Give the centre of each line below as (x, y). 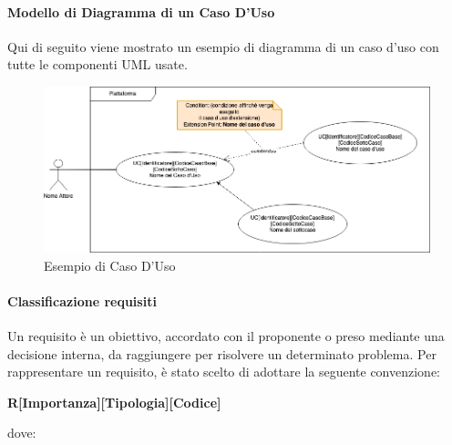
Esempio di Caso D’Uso (110, 265)
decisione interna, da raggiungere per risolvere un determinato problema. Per (222, 353)
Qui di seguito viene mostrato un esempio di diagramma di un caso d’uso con (223, 46)
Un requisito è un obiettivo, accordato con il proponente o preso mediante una (226, 336)
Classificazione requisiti (82, 300)
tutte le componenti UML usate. (98, 64)
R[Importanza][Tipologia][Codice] (114, 402)
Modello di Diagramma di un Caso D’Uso (141, 11)
